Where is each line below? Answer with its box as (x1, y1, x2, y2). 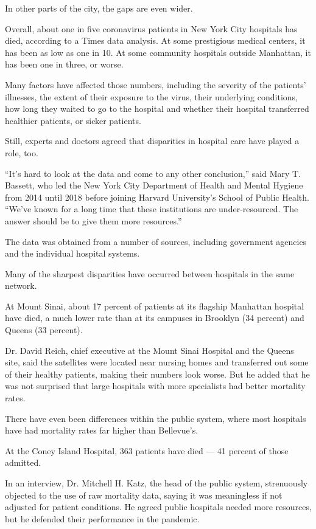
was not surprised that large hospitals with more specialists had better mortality (5, 379, 306, 392)
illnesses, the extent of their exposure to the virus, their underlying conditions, (5, 90, 298, 103)
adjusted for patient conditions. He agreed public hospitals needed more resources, (5, 500, 312, 513)
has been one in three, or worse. (5, 58, 124, 71)
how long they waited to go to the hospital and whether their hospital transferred (5, 102, 309, 115)
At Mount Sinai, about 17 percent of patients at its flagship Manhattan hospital (5, 299, 304, 312)
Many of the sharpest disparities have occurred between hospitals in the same (5, 267, 295, 280)
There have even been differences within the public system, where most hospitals (5, 412, 306, 424)
